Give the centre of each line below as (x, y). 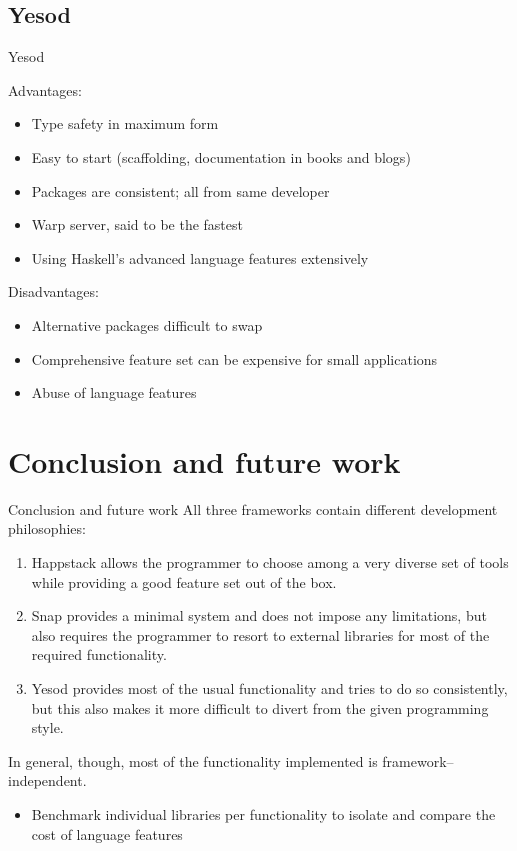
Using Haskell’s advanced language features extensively (200, 257)
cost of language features (107, 833)
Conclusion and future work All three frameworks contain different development (253, 508)
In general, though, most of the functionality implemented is (193, 760)
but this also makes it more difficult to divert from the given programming (260, 707)
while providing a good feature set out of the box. (184, 581)
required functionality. (99, 654)
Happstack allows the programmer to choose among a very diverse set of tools (270, 562)
